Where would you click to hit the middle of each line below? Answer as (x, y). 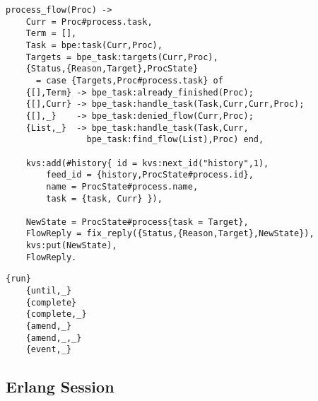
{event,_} (49, 350)
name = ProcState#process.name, (122, 186)
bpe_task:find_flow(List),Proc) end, (175, 140)
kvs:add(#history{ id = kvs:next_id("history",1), (147, 163)
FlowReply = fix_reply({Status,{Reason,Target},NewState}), (170, 234)
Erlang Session (60, 387)
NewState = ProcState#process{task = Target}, (137, 222)
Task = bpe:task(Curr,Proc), (94, 45)
